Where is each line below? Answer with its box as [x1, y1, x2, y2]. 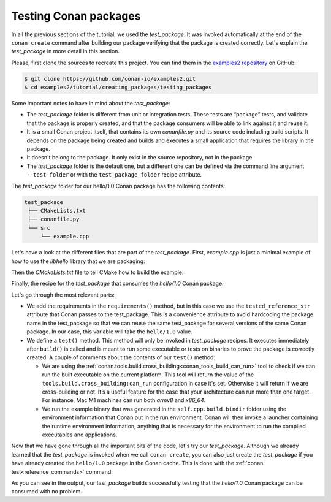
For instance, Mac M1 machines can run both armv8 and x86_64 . [42, 397, 206, 404]
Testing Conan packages [11, 9, 141, 23]
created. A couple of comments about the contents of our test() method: [26, 354, 216, 361]
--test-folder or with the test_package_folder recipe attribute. [26, 171, 202, 178]
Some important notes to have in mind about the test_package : [11, 100, 170, 107]
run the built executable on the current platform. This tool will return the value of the [42, 371, 254, 378]
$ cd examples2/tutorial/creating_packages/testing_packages [24, 84, 212, 91]
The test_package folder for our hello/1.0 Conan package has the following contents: [11, 182, 226, 189]
